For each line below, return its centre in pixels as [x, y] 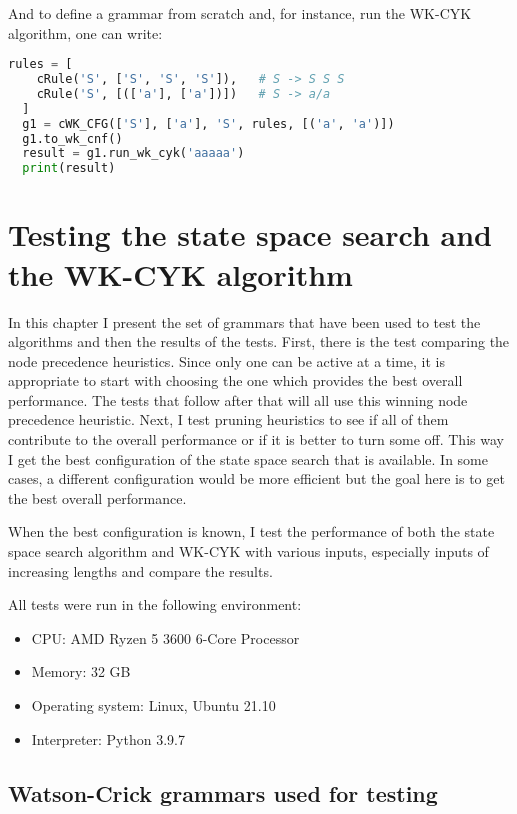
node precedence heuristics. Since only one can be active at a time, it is [226, 360]
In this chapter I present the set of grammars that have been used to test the [244, 321]
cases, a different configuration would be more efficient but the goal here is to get [256, 478]
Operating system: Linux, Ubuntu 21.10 [153, 705]
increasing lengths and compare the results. [140, 570]
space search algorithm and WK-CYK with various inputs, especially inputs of [248, 551]
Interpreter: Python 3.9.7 [108, 738]
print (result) [69, 168]
